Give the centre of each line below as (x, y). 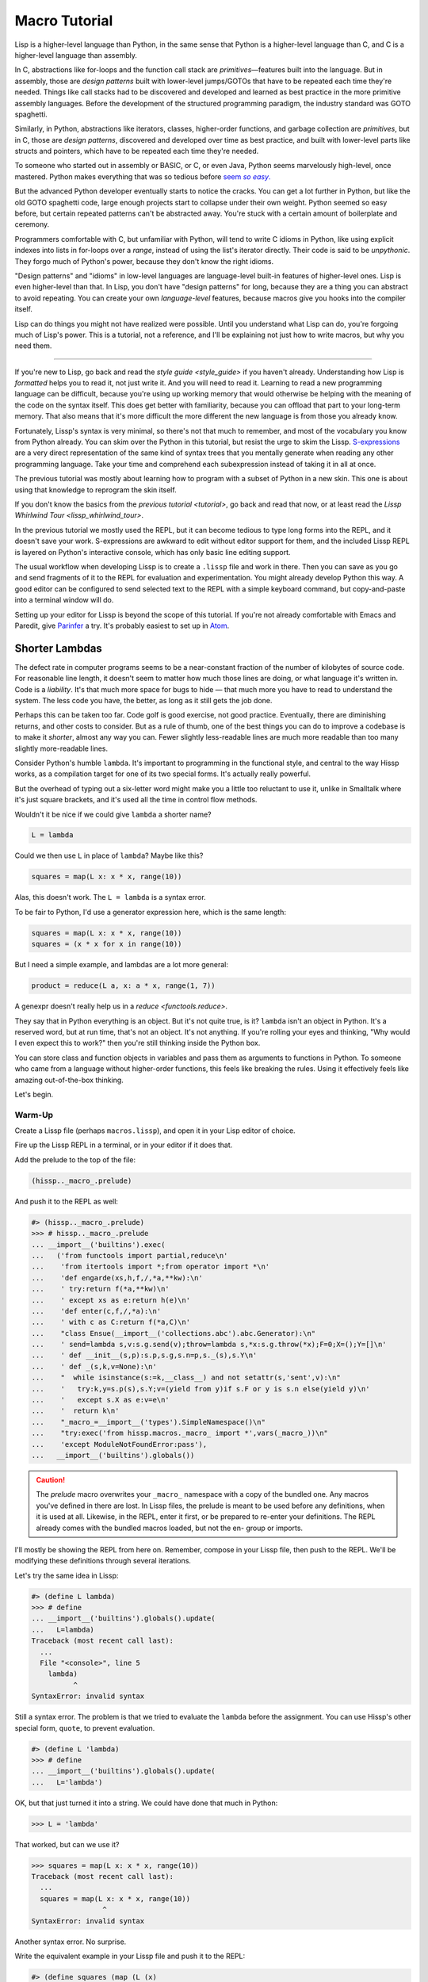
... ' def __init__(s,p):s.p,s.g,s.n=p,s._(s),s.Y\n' (144, 1355)
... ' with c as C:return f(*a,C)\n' (111, 1322)
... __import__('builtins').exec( (98, 1244)
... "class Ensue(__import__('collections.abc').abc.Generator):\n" (174, 1333)
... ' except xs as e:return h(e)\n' (111, 1300)
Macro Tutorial (64, 21)
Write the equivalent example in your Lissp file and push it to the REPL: (130, 1956)
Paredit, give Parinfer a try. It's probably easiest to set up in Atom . (122, 626)
